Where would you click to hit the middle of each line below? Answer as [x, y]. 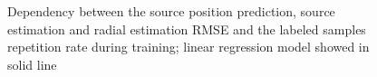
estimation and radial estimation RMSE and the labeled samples [187, 29]
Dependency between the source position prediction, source [171, 11]
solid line [32, 64]
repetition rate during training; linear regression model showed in [188, 47]
